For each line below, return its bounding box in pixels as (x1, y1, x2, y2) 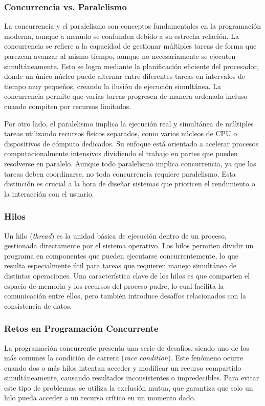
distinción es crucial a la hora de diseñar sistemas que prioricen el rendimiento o (4, 178, 255, 189)
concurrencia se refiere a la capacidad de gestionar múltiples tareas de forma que (4, 40, 257, 51)
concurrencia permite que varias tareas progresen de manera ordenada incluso (4, 91, 248, 101)
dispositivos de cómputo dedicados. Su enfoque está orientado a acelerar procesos (4, 138, 258, 148)
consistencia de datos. (4, 300, 72, 311)
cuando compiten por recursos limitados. (4, 100, 131, 111)
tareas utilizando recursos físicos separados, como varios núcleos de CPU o (4, 128, 237, 139)
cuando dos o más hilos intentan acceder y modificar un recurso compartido (4, 362, 241, 373)
